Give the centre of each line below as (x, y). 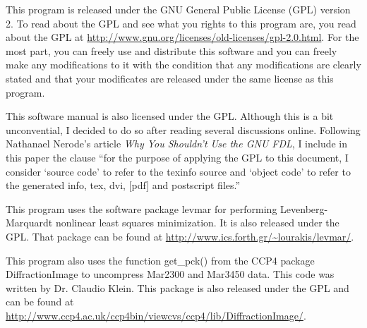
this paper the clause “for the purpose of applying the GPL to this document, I (177, 157)
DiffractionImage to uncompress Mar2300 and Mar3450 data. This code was (170, 274)
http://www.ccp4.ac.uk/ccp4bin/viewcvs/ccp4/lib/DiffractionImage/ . (156, 315)
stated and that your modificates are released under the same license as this (170, 78)
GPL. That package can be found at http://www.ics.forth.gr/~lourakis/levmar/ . (180, 236)
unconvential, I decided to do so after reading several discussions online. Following (183, 129)
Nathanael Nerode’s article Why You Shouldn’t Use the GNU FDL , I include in (177, 144)
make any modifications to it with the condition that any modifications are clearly (183, 65)
